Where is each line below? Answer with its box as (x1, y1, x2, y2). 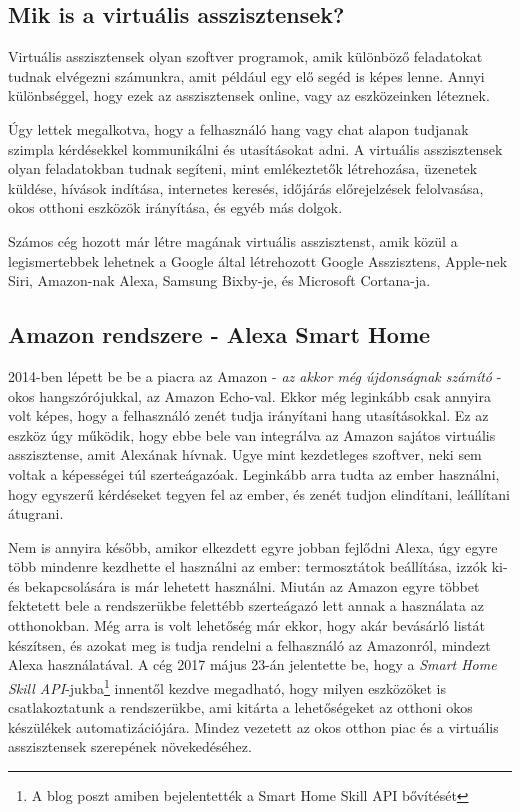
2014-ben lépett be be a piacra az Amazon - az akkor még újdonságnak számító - (8, 365, 502, 386)
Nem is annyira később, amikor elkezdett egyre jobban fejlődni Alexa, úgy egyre (8, 536, 498, 557)
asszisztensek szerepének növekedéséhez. (8, 736, 252, 757)
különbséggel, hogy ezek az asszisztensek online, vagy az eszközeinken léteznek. (8, 85, 490, 106)
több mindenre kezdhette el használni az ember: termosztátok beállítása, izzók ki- (8, 556, 508, 577)
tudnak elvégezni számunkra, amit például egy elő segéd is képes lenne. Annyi (8, 65, 485, 86)
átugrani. (8, 503, 64, 524)
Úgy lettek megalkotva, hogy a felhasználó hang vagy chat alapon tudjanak (8, 118, 469, 139)
